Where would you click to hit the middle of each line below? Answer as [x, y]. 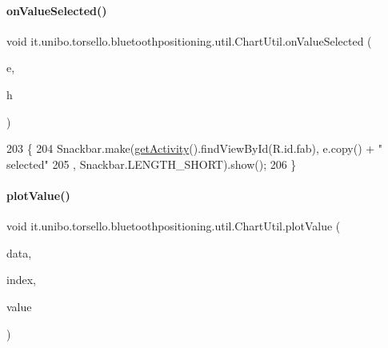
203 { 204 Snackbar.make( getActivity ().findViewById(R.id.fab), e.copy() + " [195, 148]
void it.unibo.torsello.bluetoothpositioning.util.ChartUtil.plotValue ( [174, 226]
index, [21, 280]
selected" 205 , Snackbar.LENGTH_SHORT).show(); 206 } [152, 164]
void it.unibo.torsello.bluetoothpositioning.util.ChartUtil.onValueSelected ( [189, 40]
